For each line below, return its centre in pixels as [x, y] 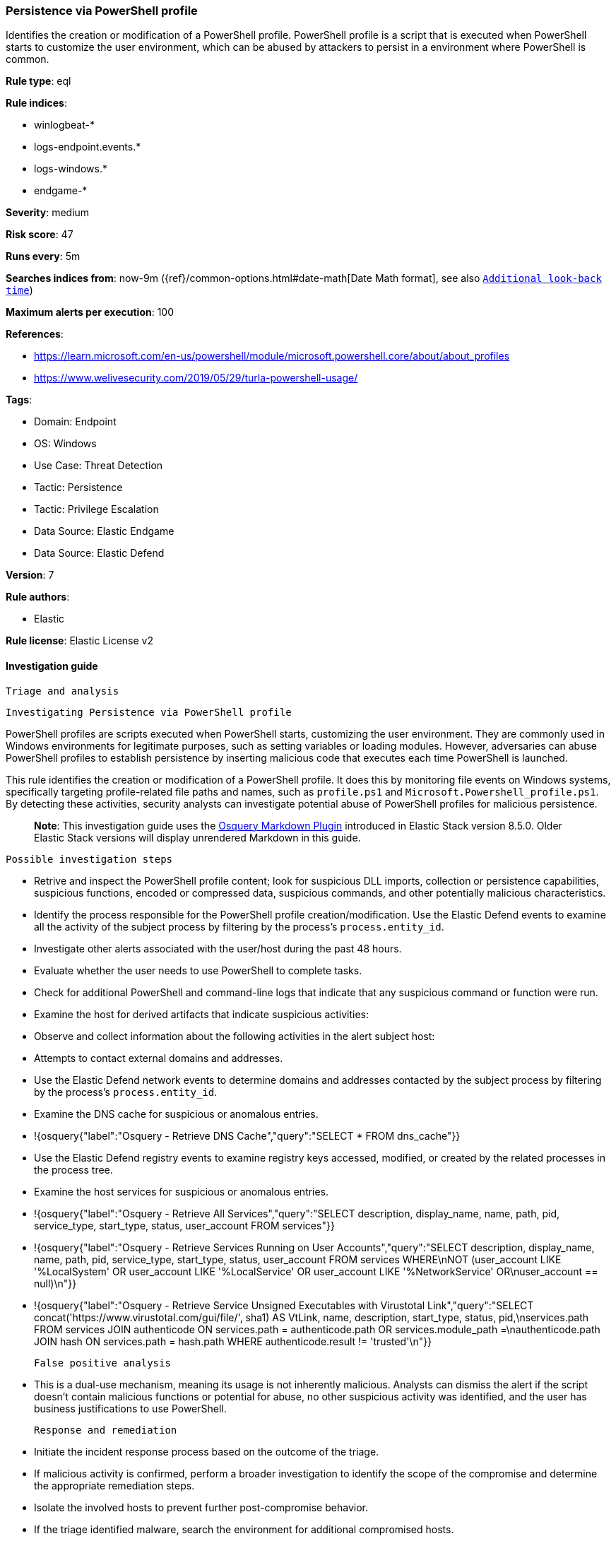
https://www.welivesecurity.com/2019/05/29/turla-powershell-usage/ [196, 378]
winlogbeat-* [64, 125]
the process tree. [73, 1169]
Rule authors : [38, 597]
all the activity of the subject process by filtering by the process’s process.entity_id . [239, 926]
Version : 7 [30, 575]
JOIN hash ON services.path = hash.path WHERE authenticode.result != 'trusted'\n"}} [233, 1341]
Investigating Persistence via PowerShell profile [149, 712]
